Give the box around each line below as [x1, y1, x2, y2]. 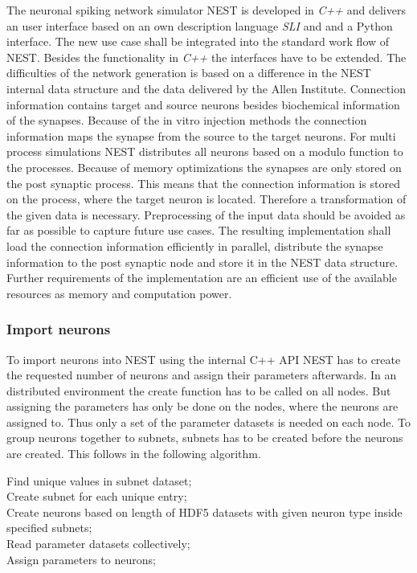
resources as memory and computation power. [6, 284, 232, 301]
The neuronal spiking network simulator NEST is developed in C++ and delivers [6, 2, 406, 18]
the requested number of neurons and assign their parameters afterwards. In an [6, 366, 397, 383]
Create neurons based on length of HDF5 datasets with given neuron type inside [6, 503, 403, 520]
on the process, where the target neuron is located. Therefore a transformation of [6, 190, 407, 207]
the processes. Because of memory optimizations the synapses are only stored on [6, 158, 402, 175]
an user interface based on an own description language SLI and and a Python [6, 17, 393, 34]
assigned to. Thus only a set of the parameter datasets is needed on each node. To [6, 413, 411, 430]
